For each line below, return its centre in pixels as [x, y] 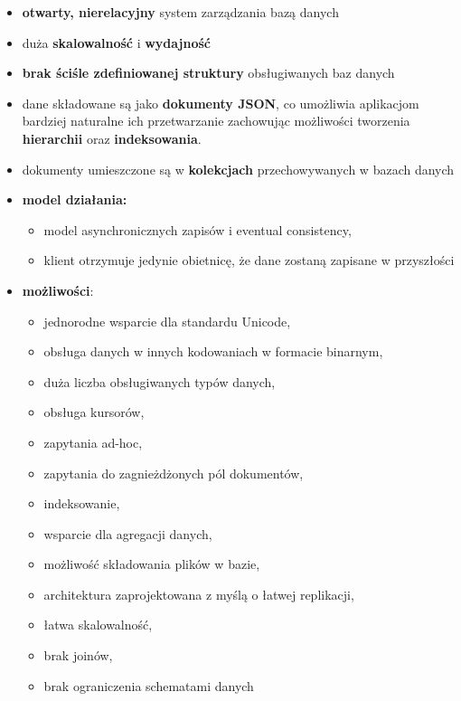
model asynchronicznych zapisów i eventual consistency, [198, 229]
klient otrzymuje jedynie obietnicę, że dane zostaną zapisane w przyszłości [249, 260]
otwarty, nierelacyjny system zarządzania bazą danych [180, 12]
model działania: [75, 199]
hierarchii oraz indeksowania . [112, 138]
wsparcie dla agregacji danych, [128, 533]
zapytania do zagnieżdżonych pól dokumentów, [174, 473]
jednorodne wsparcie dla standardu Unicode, [167, 321]
